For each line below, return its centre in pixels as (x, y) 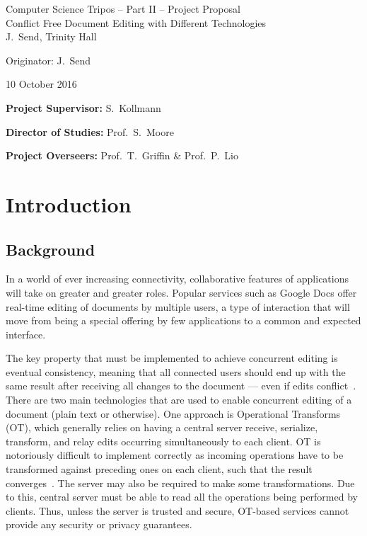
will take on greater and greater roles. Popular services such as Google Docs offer (181, 292)
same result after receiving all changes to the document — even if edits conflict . (181, 386)
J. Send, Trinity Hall (51, 36)
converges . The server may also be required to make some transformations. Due (180, 483)
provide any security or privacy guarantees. (99, 524)
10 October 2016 (41, 84)
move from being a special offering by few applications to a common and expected (183, 320)
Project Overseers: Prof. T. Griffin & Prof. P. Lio (122, 155)
